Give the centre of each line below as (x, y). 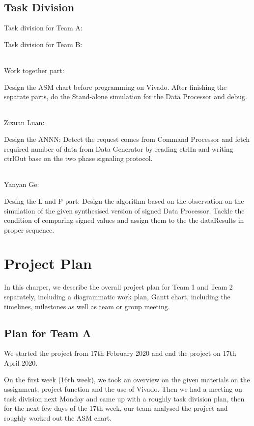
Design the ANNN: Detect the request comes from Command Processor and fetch (127, 139)
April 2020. (21, 363)
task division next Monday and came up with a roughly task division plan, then (124, 398)
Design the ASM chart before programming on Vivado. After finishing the (115, 87)
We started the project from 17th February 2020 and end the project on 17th (120, 353)
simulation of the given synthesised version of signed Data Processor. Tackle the (124, 210)
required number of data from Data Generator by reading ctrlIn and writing (119, 148)
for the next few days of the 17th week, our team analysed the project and (116, 408)
